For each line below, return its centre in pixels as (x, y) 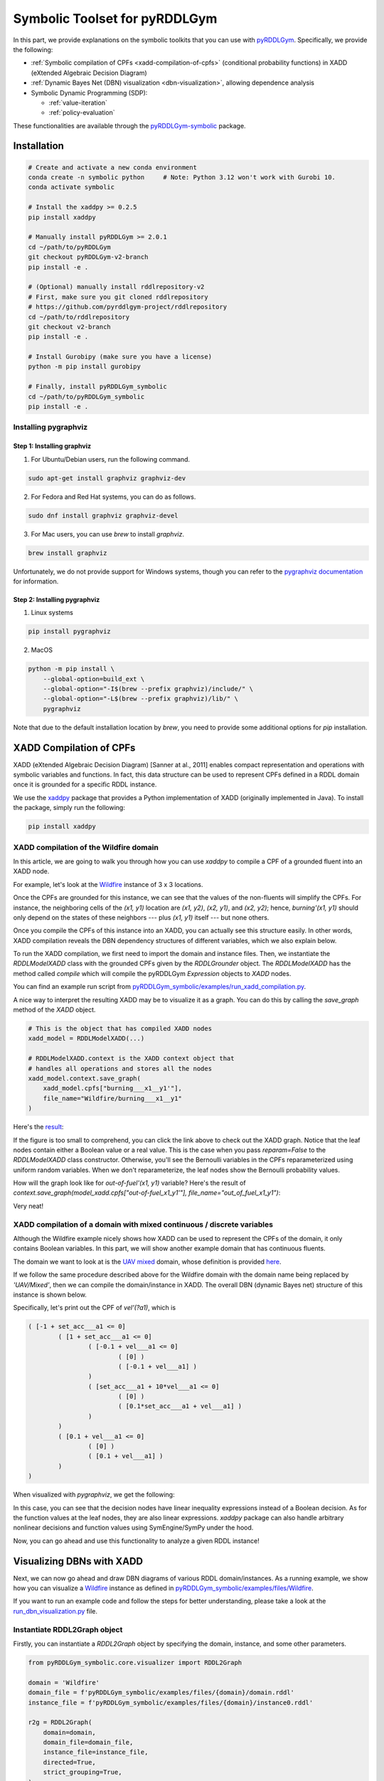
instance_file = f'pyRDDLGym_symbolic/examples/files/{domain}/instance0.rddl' (171, 1702)
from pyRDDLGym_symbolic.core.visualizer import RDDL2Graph (135, 1662)
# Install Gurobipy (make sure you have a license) (120, 357)
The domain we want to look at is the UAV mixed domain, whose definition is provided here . (147, 1262)
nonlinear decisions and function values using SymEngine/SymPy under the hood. (133, 1527)
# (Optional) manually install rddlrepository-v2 (116, 287)
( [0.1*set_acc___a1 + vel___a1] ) (180, 1406)
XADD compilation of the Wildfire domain (86, 847)
